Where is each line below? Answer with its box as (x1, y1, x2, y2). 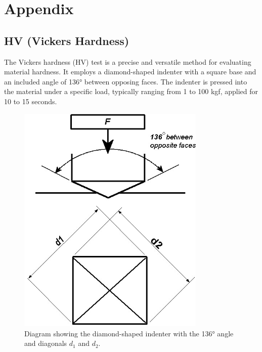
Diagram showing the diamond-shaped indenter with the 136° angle (24, 328, 234, 338)
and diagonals (24, 338, 67, 348)
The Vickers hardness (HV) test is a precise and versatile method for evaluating (4, 56, 251, 67)
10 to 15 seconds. (4, 96, 57, 106)
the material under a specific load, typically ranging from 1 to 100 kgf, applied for (4, 86, 258, 97)
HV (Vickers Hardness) (4, 32, 129, 48)
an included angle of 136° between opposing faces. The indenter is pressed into (4, 76, 247, 86)
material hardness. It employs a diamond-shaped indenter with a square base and (4, 66, 256, 77)
